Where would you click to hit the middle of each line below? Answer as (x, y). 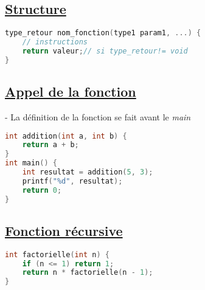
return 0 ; (42, 190)
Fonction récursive (64, 230)
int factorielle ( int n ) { (57, 254)
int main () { (31, 163)
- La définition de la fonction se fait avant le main (98, 116)
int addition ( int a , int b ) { (66, 136)
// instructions (55, 42)
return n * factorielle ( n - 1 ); (88, 273)
